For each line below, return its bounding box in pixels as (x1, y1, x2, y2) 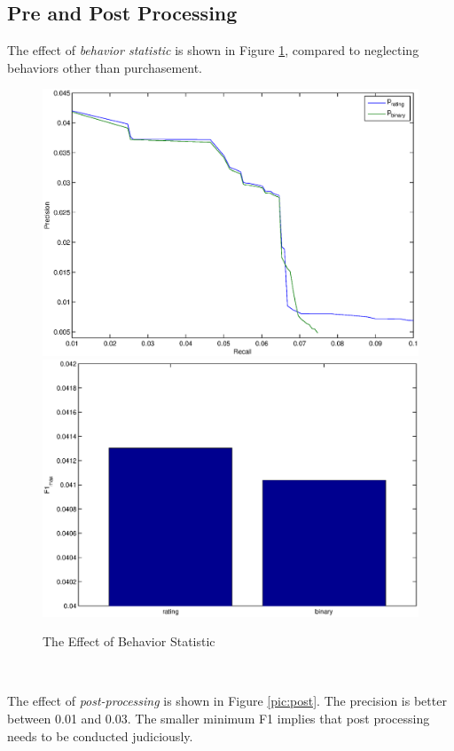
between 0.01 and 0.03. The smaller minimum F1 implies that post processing (7, 708, 430, 727)
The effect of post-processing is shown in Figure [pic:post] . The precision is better (7, 692, 447, 710)
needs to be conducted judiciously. (7, 726, 193, 745)
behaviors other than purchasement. (7, 58, 203, 76)
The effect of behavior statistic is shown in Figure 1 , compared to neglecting (7, 41, 419, 59)
